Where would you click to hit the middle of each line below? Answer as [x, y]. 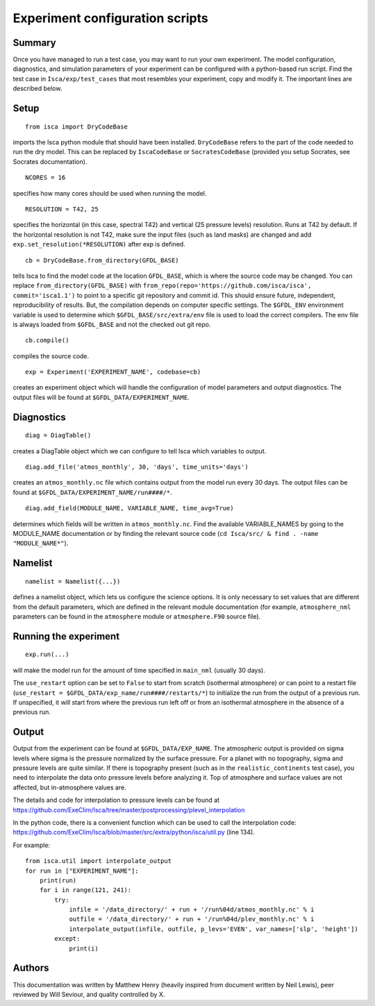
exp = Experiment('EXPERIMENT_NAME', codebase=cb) [113, 372]
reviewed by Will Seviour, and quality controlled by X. [89, 994]
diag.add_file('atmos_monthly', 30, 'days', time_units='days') [137, 467]
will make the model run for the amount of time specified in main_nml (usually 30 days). [139, 670]
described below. [37, 89]
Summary [34, 43]
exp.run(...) [47, 655]
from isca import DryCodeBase [77, 126]
